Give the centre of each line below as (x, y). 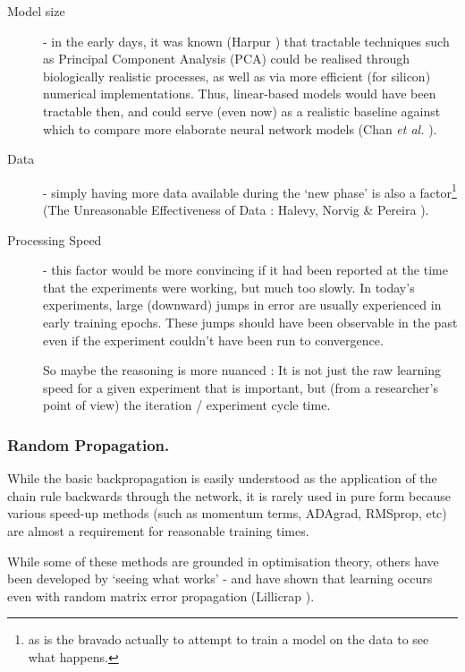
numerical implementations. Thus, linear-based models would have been (240, 94)
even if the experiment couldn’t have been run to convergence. (213, 340)
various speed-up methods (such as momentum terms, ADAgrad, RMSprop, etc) (227, 513)
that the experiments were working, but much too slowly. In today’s (229, 287)
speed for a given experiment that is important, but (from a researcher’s (241, 387)
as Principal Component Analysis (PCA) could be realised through (226, 59)
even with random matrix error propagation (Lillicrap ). (161, 595)
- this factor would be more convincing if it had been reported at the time (245, 270)
